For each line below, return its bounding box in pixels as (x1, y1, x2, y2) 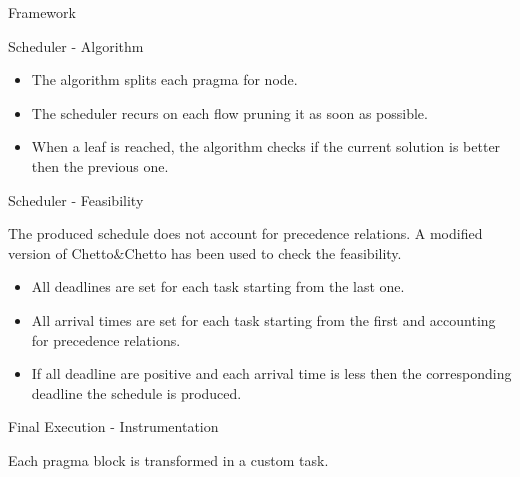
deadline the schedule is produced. (31, 382, 242, 403)
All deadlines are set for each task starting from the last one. (31, 276, 405, 297)
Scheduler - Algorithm (8, 35, 144, 56)
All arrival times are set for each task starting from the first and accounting (31, 309, 496, 330)
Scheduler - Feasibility (8, 189, 144, 210)
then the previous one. (31, 155, 169, 176)
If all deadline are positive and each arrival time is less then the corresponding (31, 363, 512, 384)
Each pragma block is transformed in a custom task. (8, 449, 329, 470)
